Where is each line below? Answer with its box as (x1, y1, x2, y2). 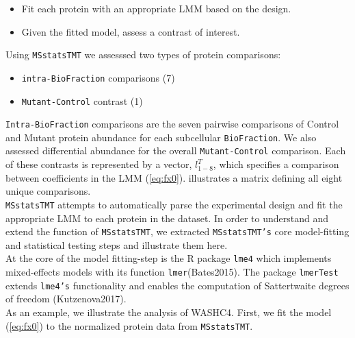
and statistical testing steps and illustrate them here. (5, 237, 228, 252)
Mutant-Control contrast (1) (21, 93, 143, 108)
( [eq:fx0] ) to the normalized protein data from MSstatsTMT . (5, 318, 253, 333)
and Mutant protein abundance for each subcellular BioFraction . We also (5, 130, 317, 144)
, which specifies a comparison (213, 157, 339, 171)
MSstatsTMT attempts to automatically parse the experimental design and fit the (5, 197, 343, 211)
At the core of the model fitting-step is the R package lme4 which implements (5, 251, 332, 265)
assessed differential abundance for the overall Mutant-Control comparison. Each (5, 143, 346, 158)
